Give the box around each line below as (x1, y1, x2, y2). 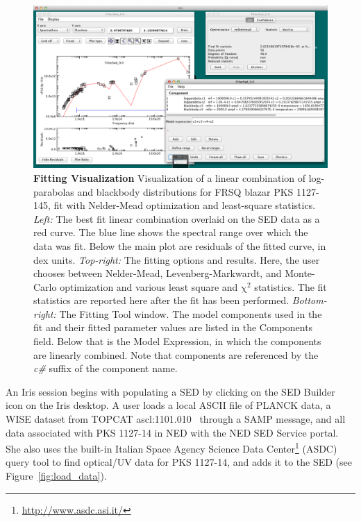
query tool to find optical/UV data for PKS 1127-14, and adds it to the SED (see (6, 455, 353, 469)
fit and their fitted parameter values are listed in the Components (33, 320, 313, 335)
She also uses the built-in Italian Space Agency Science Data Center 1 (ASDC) (6, 439, 337, 455)
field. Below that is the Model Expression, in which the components (33, 334, 321, 348)
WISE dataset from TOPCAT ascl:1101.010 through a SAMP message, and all (6, 412, 346, 426)
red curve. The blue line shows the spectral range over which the (33, 225, 308, 239)
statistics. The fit (254, 279, 327, 294)
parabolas (33, 184, 74, 199)
